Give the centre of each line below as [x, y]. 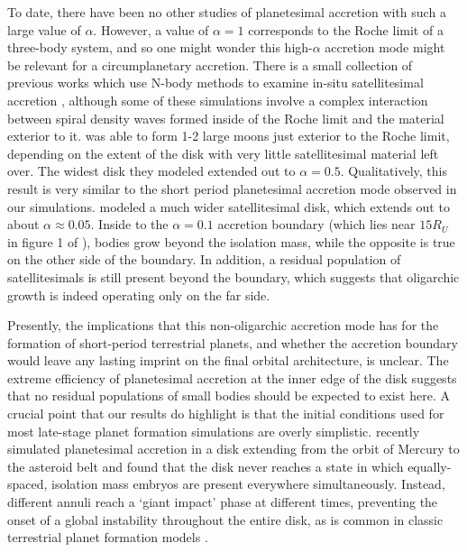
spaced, [27, 484]
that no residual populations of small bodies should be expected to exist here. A [229, 396]
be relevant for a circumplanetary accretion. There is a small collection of [210, 64]
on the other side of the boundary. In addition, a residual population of [204, 259]
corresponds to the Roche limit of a [346, 29]
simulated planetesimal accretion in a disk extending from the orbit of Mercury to [233, 449]
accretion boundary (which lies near [316, 224]
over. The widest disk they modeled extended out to [151, 171]
